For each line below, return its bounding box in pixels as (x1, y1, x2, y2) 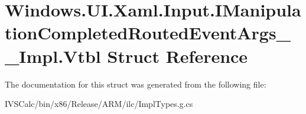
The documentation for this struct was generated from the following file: (5, 78, 266, 90)
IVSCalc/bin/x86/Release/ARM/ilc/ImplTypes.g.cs (5, 98, 193, 110)
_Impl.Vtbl (5, 43, 101, 68)
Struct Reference (107, 43, 248, 68)
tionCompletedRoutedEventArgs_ (5, 21, 291, 45)
